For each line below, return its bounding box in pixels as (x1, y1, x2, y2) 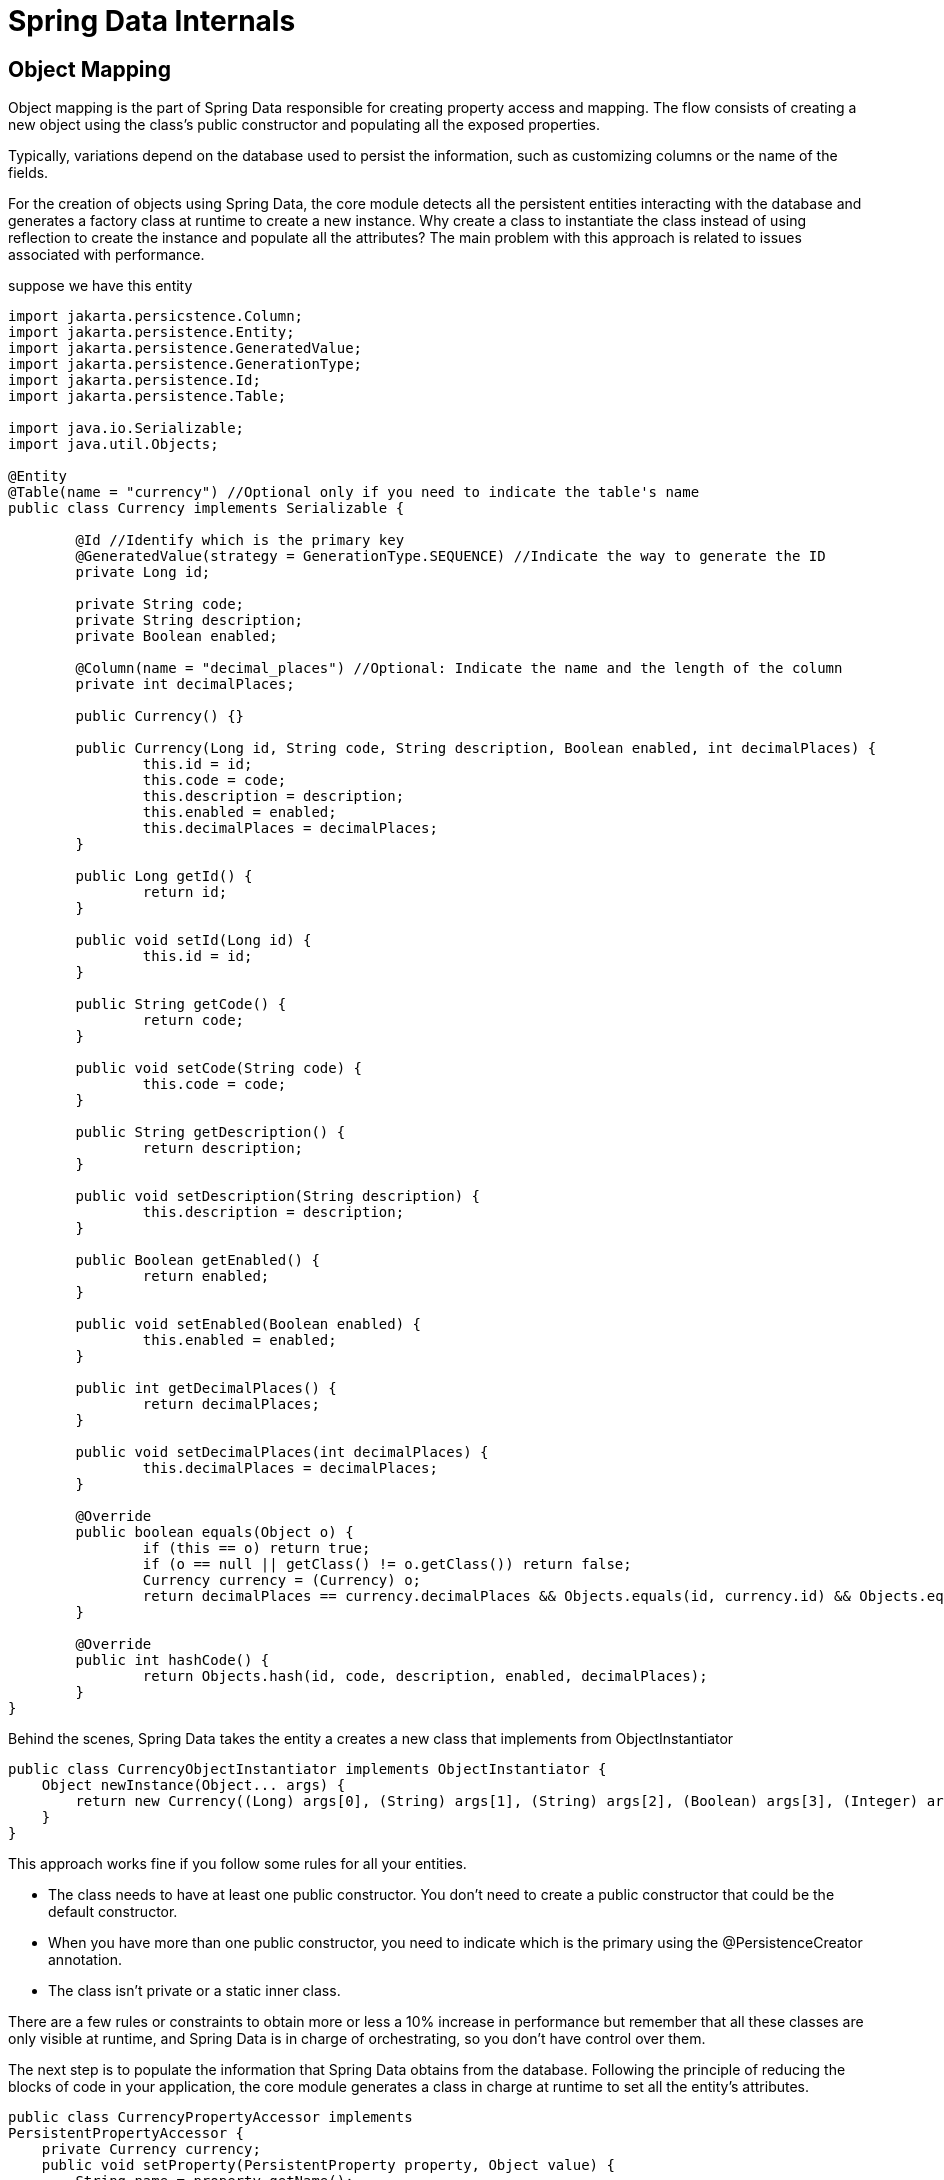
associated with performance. (8, 246, 205, 264)
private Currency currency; (41, 2141, 261, 2158)
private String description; (75, 612, 304, 629)
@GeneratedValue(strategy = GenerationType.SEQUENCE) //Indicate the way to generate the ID (75, 548, 826, 565)
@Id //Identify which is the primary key (75, 532, 405, 549)
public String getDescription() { (75, 1124, 346, 1141)
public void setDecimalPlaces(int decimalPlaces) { (75, 1444, 489, 1461)
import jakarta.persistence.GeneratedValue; (8, 340, 363, 357)
